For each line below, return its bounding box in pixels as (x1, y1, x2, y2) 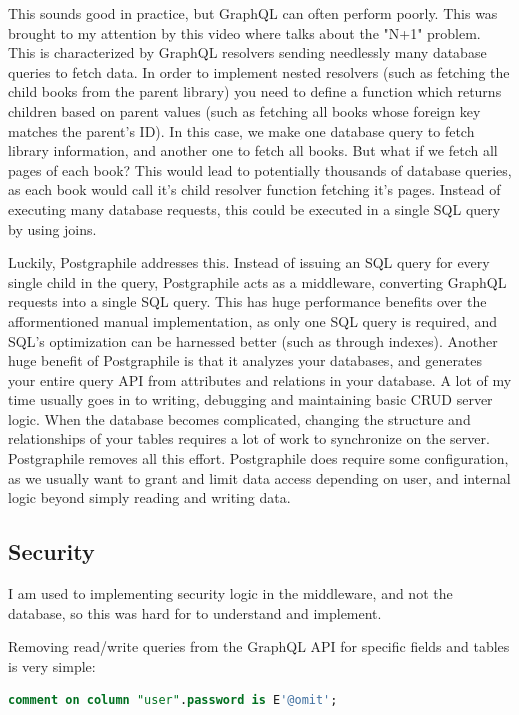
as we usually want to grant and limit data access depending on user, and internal (8, 467, 511, 488)
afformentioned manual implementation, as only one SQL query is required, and (8, 310, 497, 331)
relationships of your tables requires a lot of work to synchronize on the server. (8, 428, 490, 449)
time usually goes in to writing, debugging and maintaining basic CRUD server (8, 389, 493, 410)
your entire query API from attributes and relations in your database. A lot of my (8, 369, 512, 390)
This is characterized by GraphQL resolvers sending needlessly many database (8, 42, 487, 63)
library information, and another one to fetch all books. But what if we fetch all (8, 140, 498, 161)
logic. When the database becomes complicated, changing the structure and (8, 408, 471, 429)
